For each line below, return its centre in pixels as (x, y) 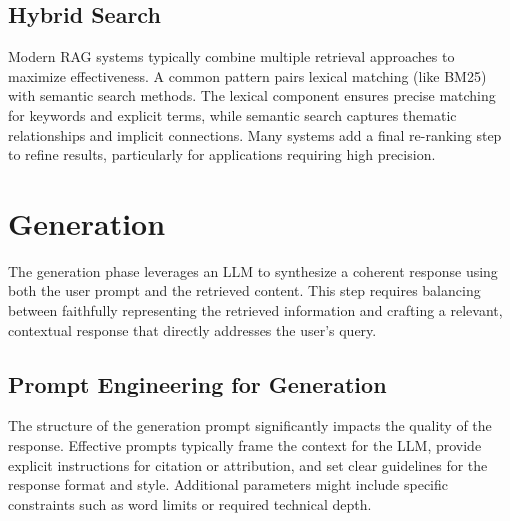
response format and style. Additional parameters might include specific (228, 484)
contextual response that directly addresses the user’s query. (192, 329)
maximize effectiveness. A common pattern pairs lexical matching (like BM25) (247, 75)
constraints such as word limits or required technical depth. (190, 503)
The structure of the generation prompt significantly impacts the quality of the (250, 425)
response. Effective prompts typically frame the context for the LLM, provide (245, 445)
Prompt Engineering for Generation (197, 383)
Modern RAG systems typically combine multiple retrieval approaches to (231, 56)
